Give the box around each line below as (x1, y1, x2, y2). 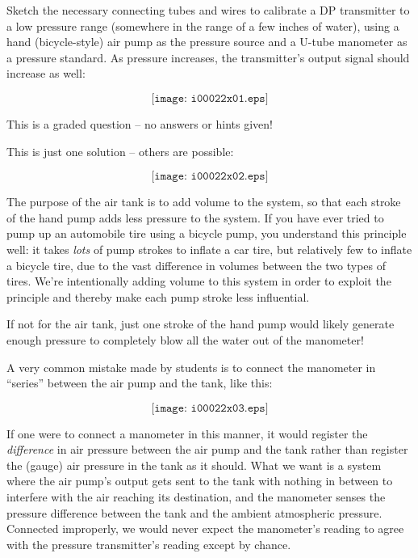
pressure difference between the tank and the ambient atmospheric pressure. (6, 504, 382, 521)
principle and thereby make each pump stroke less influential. (6, 288, 310, 305)
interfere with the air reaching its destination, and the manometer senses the (6, 488, 386, 505)
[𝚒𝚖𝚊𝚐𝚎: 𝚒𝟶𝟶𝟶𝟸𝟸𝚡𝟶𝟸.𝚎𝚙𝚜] (151, 171, 269, 183)
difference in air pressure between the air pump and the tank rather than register (6, 441, 408, 458)
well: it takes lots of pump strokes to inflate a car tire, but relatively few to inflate (6, 240, 412, 257)
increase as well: (6, 65, 86, 82)
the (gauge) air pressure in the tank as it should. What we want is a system (6, 456, 382, 473)
